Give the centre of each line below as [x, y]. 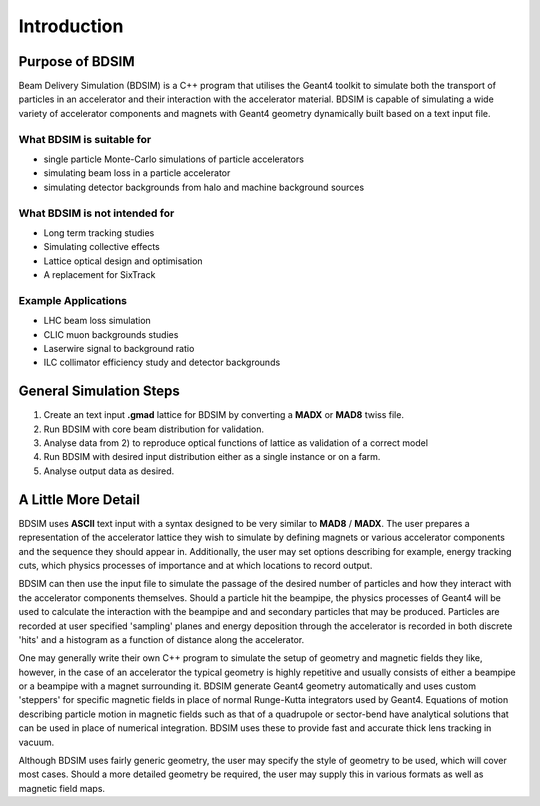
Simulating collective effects [101, 247]
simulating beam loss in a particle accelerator [137, 173]
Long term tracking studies [99, 232]
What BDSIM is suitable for [85, 139]
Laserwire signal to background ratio [119, 348]
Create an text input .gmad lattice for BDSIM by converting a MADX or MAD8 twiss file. [224, 415]
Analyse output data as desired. [109, 471]
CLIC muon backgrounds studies [111, 334]
